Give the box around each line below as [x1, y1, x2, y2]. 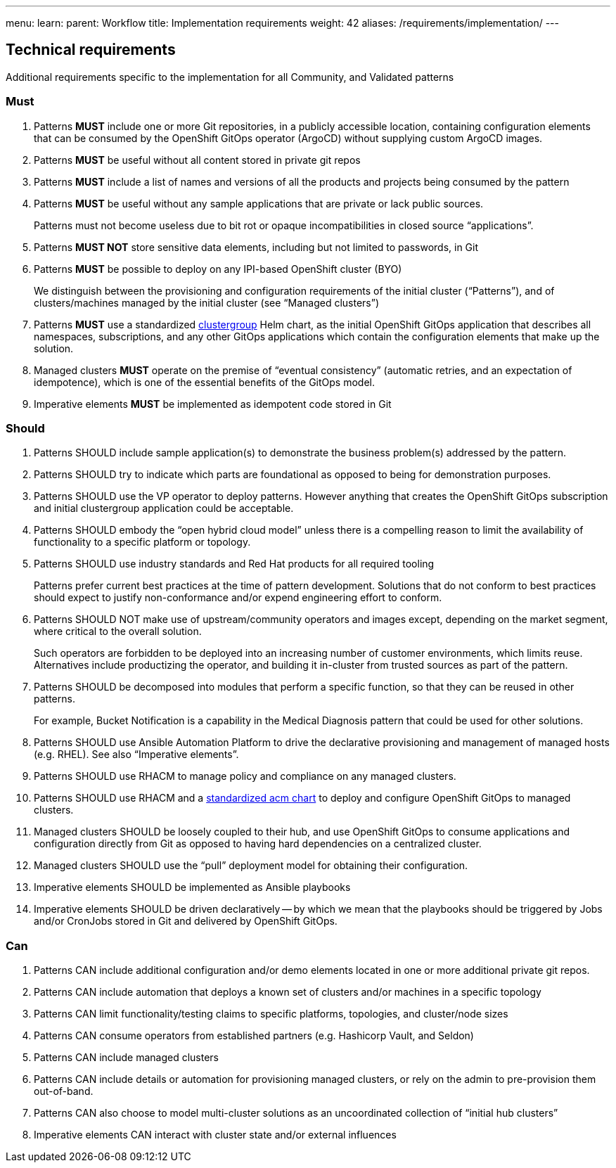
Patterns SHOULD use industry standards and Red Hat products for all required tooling [34, 558, 435, 570]
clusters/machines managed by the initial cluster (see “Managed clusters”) [34, 296, 379, 309]
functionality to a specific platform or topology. [34, 536, 251, 548]
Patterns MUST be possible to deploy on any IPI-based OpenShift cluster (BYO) [34, 262, 402, 275]
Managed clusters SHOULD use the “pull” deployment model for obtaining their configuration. [34, 859, 468, 872]
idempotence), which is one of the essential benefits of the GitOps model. [34, 376, 375, 388]
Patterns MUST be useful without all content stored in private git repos [34, 153, 361, 166]
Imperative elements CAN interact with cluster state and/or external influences [34, 1129, 397, 1141]
